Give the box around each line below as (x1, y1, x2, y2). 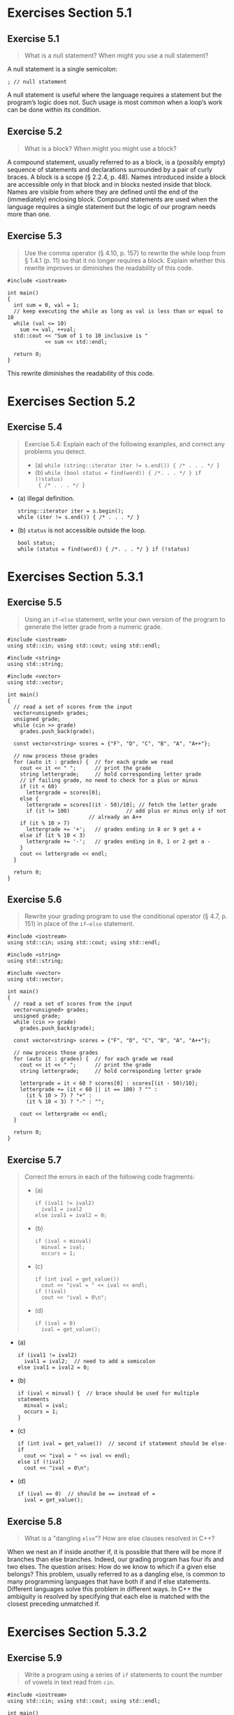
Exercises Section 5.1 (7, 5, 133, 21)
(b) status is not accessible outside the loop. (17, 526, 147, 534)
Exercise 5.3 (7, 230, 63, 242)
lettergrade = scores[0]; (25, 789, 101, 796)
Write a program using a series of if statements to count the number (24, 1670, 223, 1679)
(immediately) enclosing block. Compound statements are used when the (7, 194, 219, 204)
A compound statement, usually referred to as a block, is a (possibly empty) (7, 157, 226, 166)
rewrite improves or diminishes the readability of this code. (24, 264, 194, 272)
